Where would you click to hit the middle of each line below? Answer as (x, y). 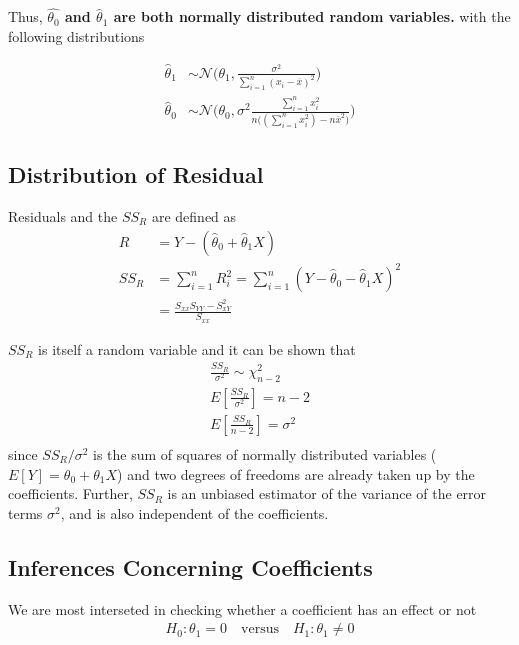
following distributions (76, 35)
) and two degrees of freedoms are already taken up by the (296, 473)
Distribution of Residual (136, 174)
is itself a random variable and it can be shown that (197, 348)
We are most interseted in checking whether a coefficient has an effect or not (242, 608)
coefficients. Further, (70, 493)
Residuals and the (63, 215)
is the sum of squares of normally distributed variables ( (265, 453)
